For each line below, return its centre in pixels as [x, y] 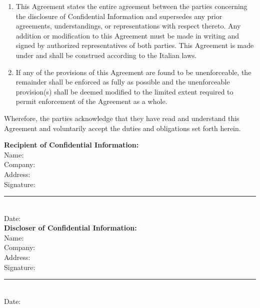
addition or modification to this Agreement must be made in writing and [127, 35]
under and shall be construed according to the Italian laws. [106, 55]
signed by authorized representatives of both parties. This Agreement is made [135, 45]
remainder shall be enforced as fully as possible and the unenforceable [123, 82]
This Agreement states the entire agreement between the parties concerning [131, 6]
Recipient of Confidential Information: [71, 145]
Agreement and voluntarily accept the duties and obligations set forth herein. [122, 128]
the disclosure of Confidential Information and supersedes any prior [119, 16]
